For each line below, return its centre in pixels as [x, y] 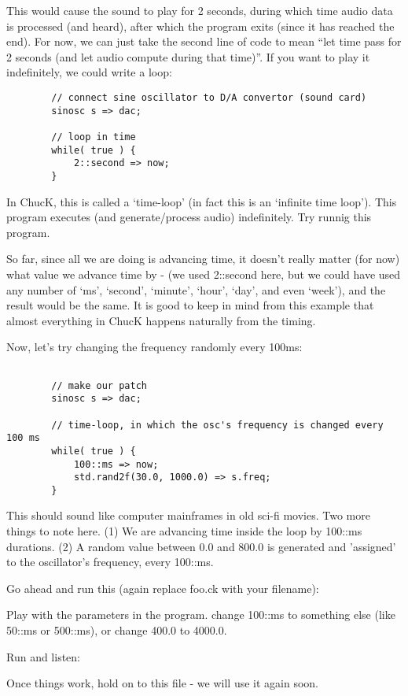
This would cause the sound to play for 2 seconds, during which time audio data [200, 10]
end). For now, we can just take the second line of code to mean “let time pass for [204, 41]
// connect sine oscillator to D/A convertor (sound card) [209, 97]
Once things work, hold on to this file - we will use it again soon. [162, 683]
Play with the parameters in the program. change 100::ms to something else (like [201, 615]
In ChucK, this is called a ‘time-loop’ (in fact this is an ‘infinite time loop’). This [202, 201]
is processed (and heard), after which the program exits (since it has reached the [200, 26]
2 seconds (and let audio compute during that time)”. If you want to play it [188, 56]
